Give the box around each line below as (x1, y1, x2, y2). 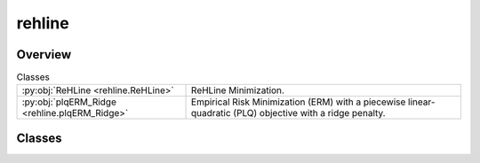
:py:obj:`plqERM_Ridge (21, 96, 117, 108)
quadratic (191, 107, 231, 120)
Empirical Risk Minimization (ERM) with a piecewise (191, 96, 406, 108)
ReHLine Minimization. (191, 84, 284, 97)
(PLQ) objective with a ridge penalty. (232, 107, 386, 120)
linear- (407, 96, 436, 108)
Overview (16, 47, 72, 62)
